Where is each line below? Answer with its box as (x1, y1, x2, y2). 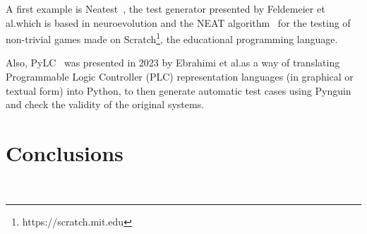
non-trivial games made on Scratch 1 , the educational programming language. (6, 30, 338, 46)
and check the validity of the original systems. (6, 97, 205, 112)
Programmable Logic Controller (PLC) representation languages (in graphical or (6, 69, 354, 84)
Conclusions (6, 139, 124, 167)
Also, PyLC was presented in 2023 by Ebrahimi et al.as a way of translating (6, 55, 340, 70)
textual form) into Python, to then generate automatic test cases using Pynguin (6, 83, 351, 98)
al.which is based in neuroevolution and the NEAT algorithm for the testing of (6, 15, 351, 30)
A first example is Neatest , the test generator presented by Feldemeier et (6, 1, 325, 16)
